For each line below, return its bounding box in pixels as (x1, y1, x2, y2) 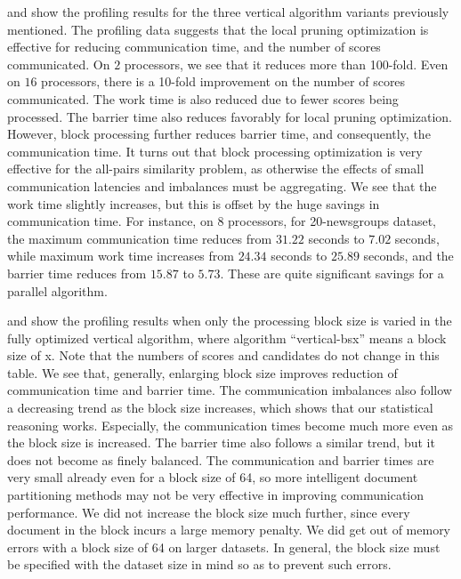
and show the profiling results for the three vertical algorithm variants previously (7, 3, 449, 20)
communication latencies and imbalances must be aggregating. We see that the (7, 176, 437, 195)
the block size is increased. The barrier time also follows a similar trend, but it (7, 433, 435, 452)
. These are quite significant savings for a (220, 263, 444, 282)
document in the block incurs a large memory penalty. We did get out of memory (7, 520, 451, 539)
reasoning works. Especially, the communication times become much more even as (7, 415, 454, 434)
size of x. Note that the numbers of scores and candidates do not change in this (7, 346, 440, 365)
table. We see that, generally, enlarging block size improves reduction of (7, 363, 398, 382)
